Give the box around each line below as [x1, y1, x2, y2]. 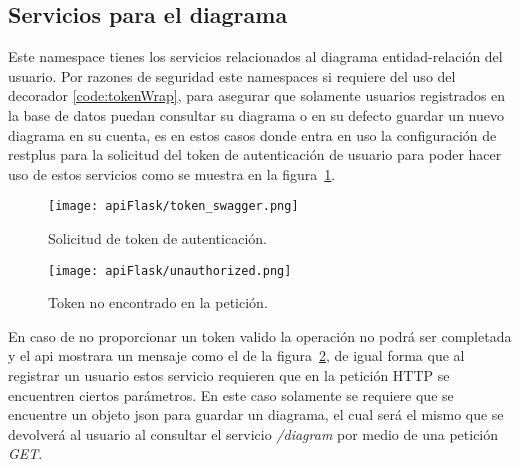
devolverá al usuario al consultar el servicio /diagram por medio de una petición [8, 423, 499, 444]
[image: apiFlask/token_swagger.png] [48, 199, 299, 214]
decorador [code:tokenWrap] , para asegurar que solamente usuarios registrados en [8, 85, 506, 106]
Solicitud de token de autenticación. [48, 228, 267, 249]
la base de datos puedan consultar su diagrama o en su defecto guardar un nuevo [8, 104, 504, 125]
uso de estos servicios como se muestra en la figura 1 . [8, 163, 336, 184]
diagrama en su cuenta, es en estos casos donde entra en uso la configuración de [8, 124, 497, 145]
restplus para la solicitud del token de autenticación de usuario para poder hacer [8, 144, 502, 165]
